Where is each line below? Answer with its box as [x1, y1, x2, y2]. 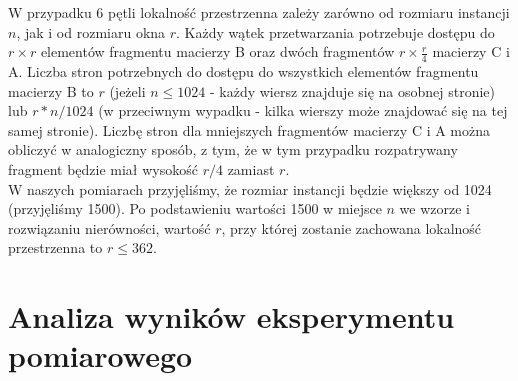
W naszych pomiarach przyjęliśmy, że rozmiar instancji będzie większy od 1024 [8, 178, 492, 199]
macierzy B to [8, 80, 94, 101]
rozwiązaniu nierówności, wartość [8, 217, 211, 238]
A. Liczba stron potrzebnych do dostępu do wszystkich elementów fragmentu [8, 61, 479, 82]
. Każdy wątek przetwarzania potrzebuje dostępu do [176, 21, 495, 42]
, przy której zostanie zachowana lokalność [221, 217, 482, 238]
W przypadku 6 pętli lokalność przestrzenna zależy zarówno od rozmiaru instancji [8, 2, 510, 22]
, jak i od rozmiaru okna [16, 21, 166, 42]
